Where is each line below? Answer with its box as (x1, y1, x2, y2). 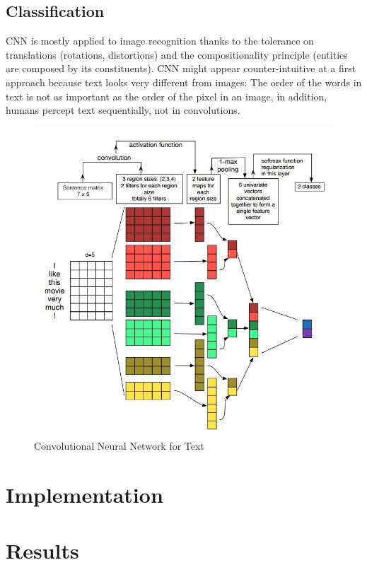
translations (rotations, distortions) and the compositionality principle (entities (6, 47, 348, 62)
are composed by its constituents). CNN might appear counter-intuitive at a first (6, 61, 356, 76)
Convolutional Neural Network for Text (34, 438, 204, 453)
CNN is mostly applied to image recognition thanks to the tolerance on (6, 33, 314, 48)
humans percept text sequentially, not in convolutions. (6, 103, 240, 117)
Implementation (6, 480, 163, 509)
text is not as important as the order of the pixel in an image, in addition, (6, 88, 327, 103)
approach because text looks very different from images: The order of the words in (6, 74, 362, 89)
